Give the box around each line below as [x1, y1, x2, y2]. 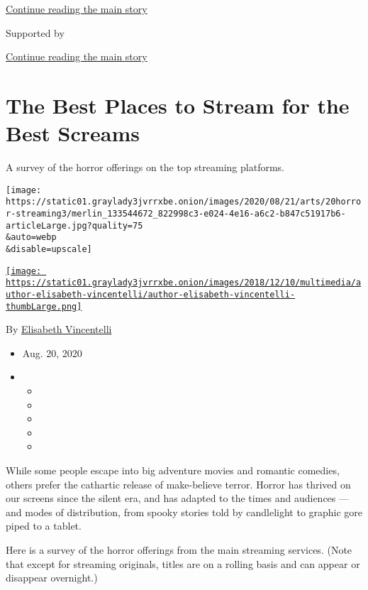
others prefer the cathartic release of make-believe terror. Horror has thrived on [6, 476, 351, 491]
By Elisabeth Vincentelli [6, 322, 112, 337]
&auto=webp [6, 232, 57, 243]
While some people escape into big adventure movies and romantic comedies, [6, 463, 340, 477]
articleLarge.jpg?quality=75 [6, 220, 143, 231]
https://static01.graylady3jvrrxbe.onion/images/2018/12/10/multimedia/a [6, 278, 362, 288]
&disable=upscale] [6, 244, 92, 254]
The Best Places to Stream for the [6, 90, 350, 119]
